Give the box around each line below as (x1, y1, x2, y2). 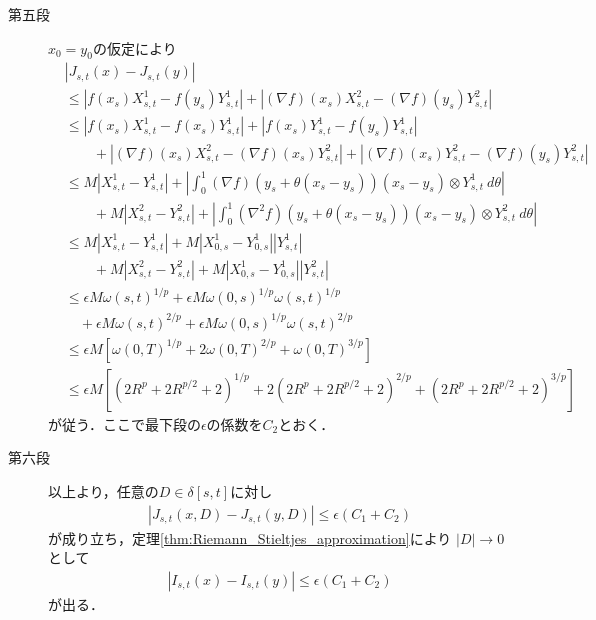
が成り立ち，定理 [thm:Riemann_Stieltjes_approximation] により (48, 527, 452, 548)
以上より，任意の (48, 480, 159, 501)
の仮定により (92, 37, 177, 58)
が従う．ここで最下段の (48, 413, 201, 434)
